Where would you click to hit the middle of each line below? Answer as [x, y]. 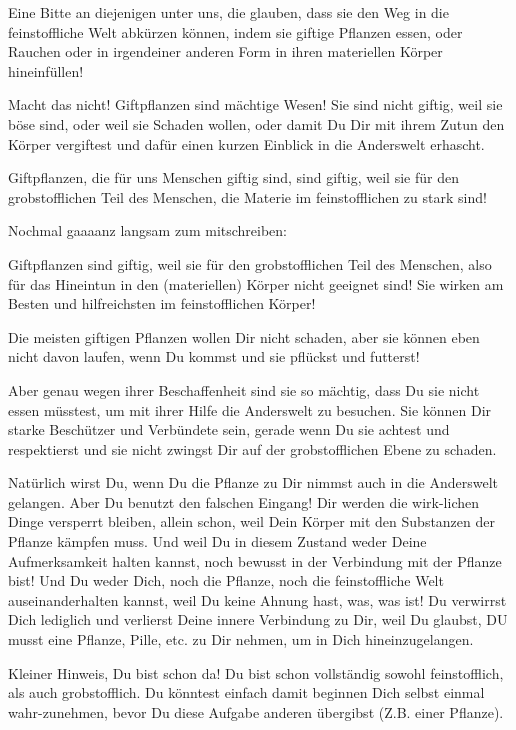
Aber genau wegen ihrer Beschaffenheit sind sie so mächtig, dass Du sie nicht [244, 389]
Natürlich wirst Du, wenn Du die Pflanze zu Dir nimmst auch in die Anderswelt [253, 482]
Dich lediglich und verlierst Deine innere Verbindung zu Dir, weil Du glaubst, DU [258, 619]
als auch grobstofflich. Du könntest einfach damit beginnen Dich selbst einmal [246, 692]
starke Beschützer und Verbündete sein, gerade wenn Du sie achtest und [229, 429]
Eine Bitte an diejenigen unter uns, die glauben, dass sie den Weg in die [228, 12]
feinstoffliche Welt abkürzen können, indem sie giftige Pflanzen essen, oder [235, 31]
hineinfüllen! [46, 70]
